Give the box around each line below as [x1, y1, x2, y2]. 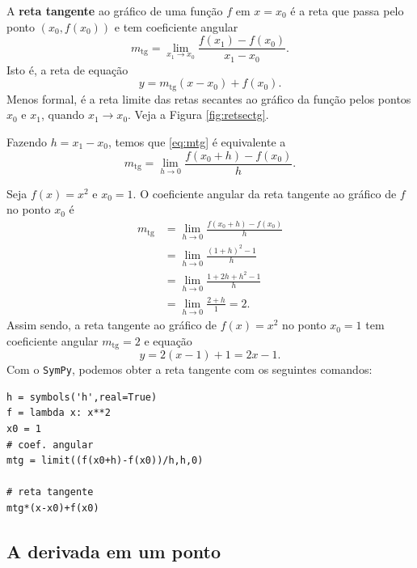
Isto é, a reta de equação [6, 61, 128, 78]
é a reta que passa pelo [290, 2, 404, 19]
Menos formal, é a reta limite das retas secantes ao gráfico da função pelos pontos [6, 90, 411, 107]
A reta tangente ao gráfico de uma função [6, 2, 223, 19]
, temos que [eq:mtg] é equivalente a [107, 133, 286, 150]
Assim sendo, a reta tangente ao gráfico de [6, 316, 217, 333]
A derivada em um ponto [6, 539, 221, 563]
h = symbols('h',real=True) [6, 391, 158, 403]
